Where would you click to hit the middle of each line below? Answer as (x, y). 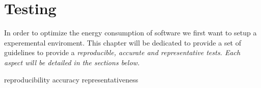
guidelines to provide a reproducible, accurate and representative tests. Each (122, 52)
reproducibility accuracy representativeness (71, 79)
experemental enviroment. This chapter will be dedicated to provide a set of (123, 42)
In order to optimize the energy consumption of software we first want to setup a (130, 33)
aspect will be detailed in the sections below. (72, 62)
